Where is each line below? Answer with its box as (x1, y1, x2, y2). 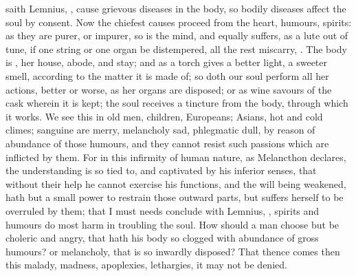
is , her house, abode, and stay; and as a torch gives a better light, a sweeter (5, 55, 328, 70)
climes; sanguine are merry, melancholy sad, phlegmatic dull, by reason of (5, 123, 315, 137)
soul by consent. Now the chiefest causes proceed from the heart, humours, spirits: (5, 14, 352, 29)
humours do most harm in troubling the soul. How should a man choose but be (5, 217, 340, 231)
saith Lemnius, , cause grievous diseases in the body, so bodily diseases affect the (5, 1, 346, 15)
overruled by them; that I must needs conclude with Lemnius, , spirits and (5, 203, 320, 217)
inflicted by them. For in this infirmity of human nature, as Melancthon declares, (5, 149, 346, 164)
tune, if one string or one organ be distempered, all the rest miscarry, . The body (5, 41, 347, 56)
